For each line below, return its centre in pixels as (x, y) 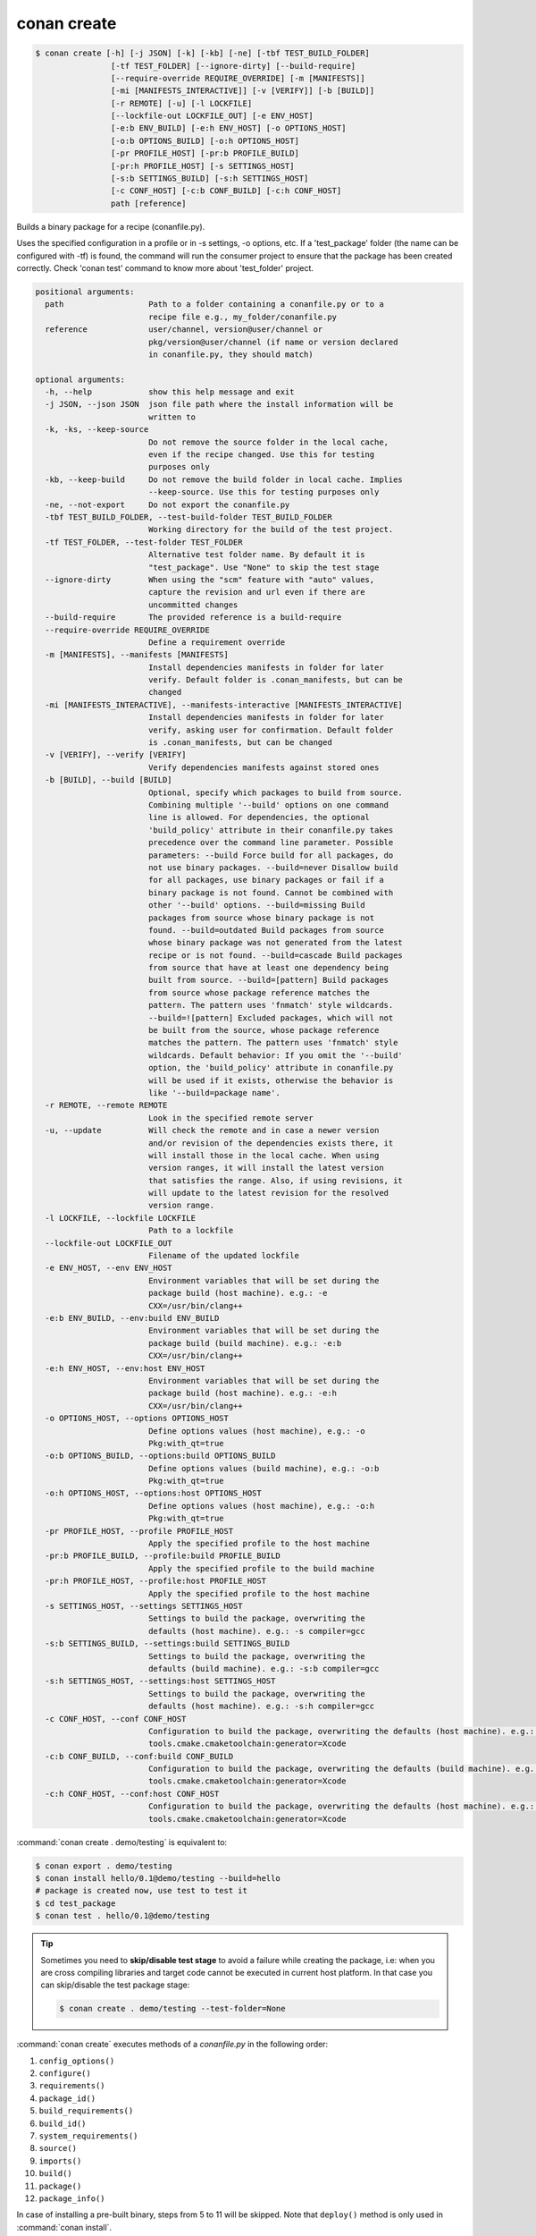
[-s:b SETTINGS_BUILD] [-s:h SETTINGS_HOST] (209, 178)
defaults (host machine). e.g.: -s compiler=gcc (256, 1631)
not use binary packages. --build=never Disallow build (273, 867)
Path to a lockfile (191, 1231)
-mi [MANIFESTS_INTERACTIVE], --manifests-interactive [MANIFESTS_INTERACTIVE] (224, 705)
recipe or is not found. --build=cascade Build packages (276, 955)
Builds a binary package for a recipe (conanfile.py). (111, 226)
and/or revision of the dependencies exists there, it (271, 1143)
